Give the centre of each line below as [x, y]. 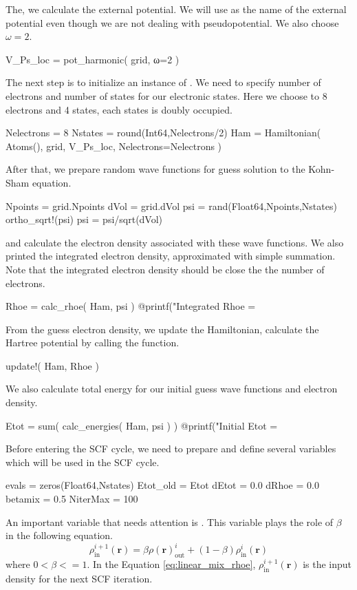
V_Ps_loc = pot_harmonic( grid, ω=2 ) [93, 59]
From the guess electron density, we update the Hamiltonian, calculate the [162, 329]
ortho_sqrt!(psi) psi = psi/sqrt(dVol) [84, 219]
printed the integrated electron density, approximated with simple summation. [171, 256]
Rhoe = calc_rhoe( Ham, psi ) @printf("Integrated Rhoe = [131, 306]
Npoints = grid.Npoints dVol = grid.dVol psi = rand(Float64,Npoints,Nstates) [171, 206]
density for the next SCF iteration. [79, 578]
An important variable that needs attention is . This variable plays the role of [170, 521]
